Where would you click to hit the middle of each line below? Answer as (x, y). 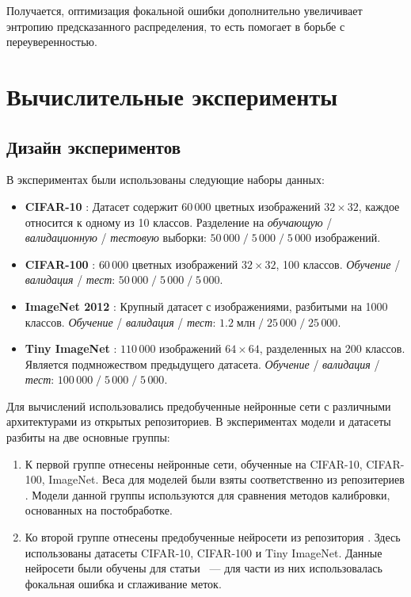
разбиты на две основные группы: (88, 437)
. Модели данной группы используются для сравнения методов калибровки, (207, 494)
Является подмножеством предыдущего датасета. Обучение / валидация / (202, 364)
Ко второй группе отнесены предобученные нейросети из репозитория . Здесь (213, 537)
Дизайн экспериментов (93, 146)
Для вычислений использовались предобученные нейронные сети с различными (199, 406)
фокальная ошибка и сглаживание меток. (123, 583)
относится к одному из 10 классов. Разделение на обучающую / (179, 222)
